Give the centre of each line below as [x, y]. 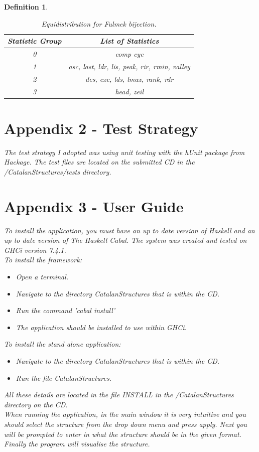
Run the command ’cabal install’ [66, 310]
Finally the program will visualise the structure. [77, 444]
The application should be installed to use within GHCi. [101, 327]
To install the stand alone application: [62, 344]
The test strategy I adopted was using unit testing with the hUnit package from [124, 152]
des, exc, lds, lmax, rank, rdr [129, 79]
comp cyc [129, 54]
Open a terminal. [42, 277]
